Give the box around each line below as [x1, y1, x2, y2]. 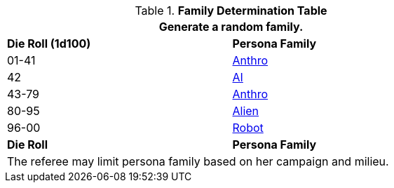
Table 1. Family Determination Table [135, 4, 327, 18]
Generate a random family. [158, 20, 304, 34]
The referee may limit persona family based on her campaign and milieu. [7, 154, 389, 168]
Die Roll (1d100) [7, 36, 91, 51]
